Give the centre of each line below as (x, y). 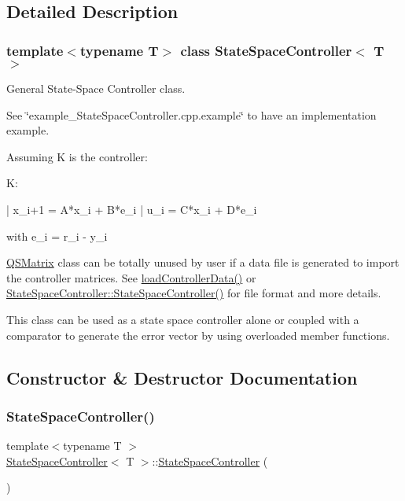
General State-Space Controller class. (96, 88)
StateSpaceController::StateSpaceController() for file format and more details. (194, 293)
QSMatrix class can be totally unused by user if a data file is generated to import (203, 262)
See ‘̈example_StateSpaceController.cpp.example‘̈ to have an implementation (191, 114)
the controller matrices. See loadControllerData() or (131, 277)
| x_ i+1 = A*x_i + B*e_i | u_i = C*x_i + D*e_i (132, 209)
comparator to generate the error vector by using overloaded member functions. (198, 335)
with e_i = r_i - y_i (57, 236)
